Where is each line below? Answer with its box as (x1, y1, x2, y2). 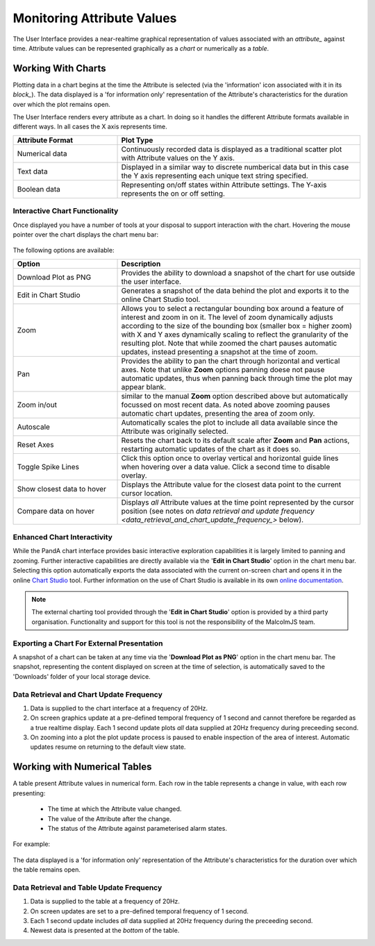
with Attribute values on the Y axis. (121, 153, 235, 162)
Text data (17, 167, 48, 176)
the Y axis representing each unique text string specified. (121, 171, 308, 180)
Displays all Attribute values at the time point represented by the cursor (121, 497, 354, 507)
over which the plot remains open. (12, 100, 111, 108)
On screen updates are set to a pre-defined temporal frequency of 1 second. (30, 906, 249, 915)
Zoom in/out (17, 400, 57, 409)
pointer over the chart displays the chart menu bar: (12, 230, 159, 239)
